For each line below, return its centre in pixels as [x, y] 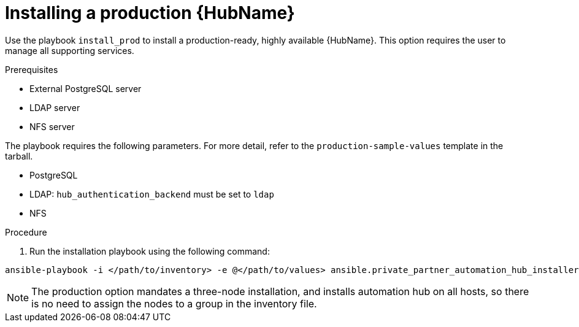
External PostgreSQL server [86, 88]
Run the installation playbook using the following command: [150, 251]
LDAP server [55, 107]
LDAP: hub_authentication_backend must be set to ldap [152, 194]
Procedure [26, 232]
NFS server [52, 126]
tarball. [19, 156]
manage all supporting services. [70, 50]
